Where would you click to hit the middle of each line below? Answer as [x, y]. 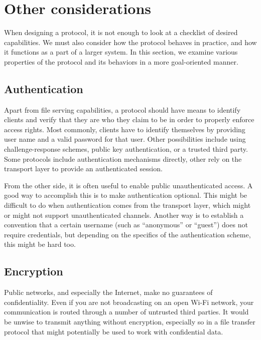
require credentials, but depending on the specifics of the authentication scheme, [127, 234]
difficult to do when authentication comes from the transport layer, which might [127, 205]
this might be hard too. [40, 244]
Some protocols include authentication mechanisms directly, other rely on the [123, 158]
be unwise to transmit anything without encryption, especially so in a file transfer [130, 321]
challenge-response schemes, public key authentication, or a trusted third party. [126, 149]
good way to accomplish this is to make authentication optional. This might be [126, 195]
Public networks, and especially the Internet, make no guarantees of [108, 292]
